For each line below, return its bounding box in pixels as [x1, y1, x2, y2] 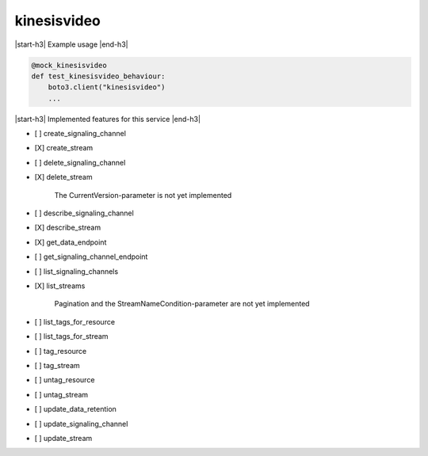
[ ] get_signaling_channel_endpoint [34, 252, 148, 261]
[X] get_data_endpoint [34, 237, 107, 247]
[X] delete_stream [34, 173, 93, 182]
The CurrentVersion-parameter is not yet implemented [54, 190, 232, 199]
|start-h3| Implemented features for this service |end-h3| [14, 114, 201, 123]
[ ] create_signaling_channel [34, 129, 127, 139]
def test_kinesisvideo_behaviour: [31, 71, 166, 81]
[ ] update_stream [34, 433, 93, 443]
